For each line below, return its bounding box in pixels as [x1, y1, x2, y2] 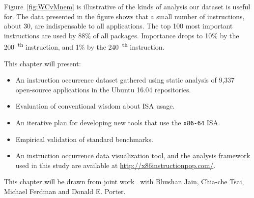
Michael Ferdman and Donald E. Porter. [4, 186, 126, 197]
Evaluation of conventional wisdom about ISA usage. [15, 101, 175, 111]
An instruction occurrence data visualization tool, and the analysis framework [15, 150, 251, 161]
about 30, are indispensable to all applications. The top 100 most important [4, 21, 233, 31]
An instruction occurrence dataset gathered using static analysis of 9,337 [15, 75, 235, 85]
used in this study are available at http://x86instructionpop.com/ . [15, 160, 216, 170]
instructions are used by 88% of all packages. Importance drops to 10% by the [4, 30, 239, 40]
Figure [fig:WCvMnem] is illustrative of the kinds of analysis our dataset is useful [4, 1, 251, 11]
